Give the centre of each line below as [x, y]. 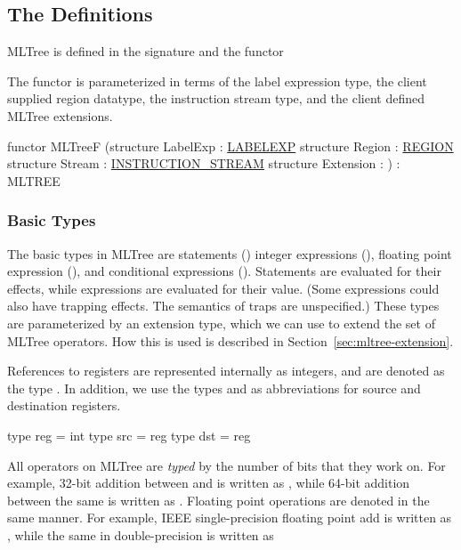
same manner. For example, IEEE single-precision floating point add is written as [230, 518]
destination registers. [64, 405]
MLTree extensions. [60, 115]
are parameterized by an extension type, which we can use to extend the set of [221, 323]
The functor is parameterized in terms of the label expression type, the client [217, 81]
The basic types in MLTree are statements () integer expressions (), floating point [230, 253]
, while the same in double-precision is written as [141, 534]
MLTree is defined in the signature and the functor [146, 51]
